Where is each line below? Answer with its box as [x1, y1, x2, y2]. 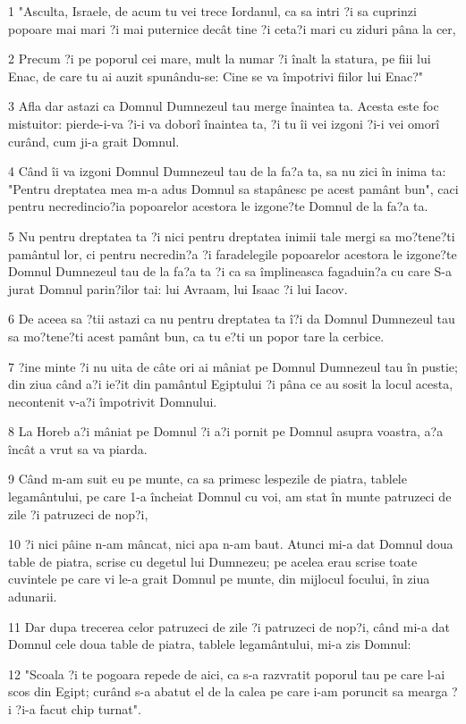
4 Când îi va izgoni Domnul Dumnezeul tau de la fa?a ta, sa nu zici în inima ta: [8, 162, 446, 181]
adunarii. [8, 587, 57, 606]
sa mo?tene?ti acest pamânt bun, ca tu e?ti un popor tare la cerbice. [8, 326, 385, 345]
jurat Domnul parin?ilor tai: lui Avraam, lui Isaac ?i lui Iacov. [8, 279, 348, 298]
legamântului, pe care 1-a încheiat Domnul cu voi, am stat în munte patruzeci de [8, 487, 452, 506]
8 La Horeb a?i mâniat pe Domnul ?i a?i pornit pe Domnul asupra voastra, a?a [8, 422, 444, 441]
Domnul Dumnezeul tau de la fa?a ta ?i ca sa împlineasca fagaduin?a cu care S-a [8, 262, 452, 281]
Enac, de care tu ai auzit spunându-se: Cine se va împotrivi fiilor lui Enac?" [8, 66, 424, 85]
